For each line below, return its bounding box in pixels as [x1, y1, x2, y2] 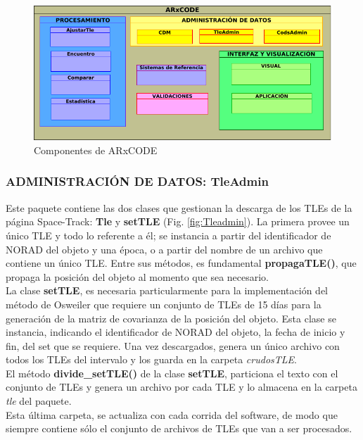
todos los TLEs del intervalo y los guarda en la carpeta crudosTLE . [6, 352, 297, 367]
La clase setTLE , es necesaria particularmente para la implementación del [6, 283, 329, 298]
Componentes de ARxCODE [34, 142, 158, 157]
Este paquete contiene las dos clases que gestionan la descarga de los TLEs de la [6, 200, 352, 215]
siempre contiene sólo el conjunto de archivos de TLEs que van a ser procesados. [6, 421, 352, 436]
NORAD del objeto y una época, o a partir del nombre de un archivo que [6, 241, 323, 256]
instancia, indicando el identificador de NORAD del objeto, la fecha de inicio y [6, 325, 345, 339]
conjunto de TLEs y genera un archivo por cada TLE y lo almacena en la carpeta [6, 379, 357, 394]
